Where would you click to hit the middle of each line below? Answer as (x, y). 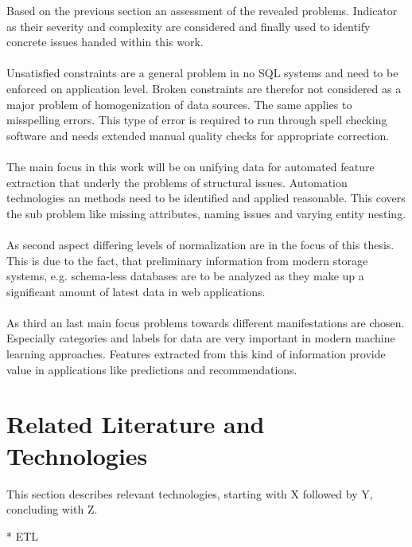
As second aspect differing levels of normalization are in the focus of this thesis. (200, 244)
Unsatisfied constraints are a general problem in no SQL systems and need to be (202, 73)
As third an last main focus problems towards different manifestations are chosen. (206, 322)
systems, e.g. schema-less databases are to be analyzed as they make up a (185, 276)
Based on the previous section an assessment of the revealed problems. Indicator (202, 10)
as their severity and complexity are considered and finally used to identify (189, 26)
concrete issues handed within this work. (105, 42)
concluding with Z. (52, 509)
